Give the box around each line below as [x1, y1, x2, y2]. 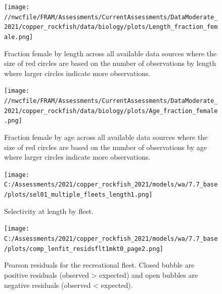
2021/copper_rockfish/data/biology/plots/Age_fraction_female [4, 107, 218, 115]
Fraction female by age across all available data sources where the [4, 132, 208, 142]
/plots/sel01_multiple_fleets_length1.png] [4, 191, 153, 199]
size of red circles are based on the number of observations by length [4, 58, 216, 68]
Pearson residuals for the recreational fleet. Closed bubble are [4, 260, 195, 270]
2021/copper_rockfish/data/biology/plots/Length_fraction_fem [4, 23, 218, 31]
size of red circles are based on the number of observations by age [4, 141, 207, 152]
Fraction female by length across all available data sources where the [4, 48, 217, 58]
